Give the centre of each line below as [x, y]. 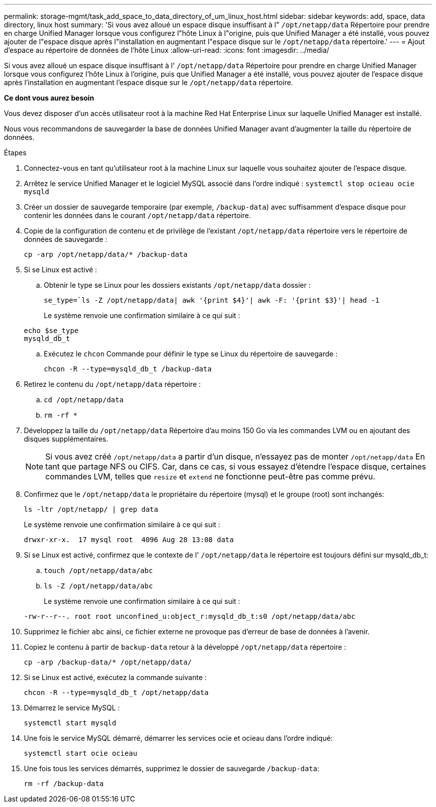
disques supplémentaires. [66, 439]
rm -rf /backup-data [64, 784]
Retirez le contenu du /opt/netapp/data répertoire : [112, 384]
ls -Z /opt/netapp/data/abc [99, 586]
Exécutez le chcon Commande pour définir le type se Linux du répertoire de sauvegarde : [191, 354]
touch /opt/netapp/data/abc [99, 571]
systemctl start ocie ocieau [81, 753]
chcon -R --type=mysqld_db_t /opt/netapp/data [116, 692]
